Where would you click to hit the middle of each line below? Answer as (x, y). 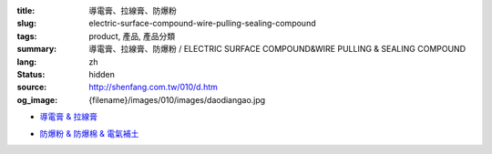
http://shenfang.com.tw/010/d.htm (154, 87)
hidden (102, 74)
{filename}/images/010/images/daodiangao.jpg (177, 99)
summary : (37, 49)
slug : (26, 24)
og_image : (37, 99)
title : (26, 10)
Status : (31, 74)
